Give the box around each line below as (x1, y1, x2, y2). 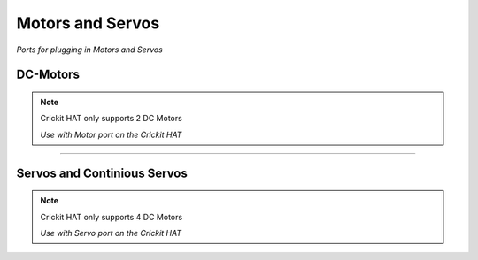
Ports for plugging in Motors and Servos (16, 44, 164, 55)
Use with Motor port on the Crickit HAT (40, 129, 182, 140)
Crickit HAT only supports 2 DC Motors (40, 113, 183, 124)
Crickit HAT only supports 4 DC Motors (40, 211, 183, 222)
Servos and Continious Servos (16, 165, 188, 180)
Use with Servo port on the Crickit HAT (40, 227, 181, 238)
